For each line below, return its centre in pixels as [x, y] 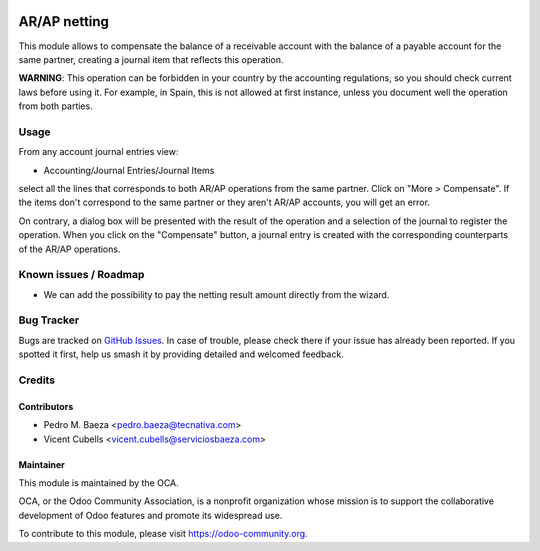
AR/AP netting [64, 21]
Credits [36, 380]
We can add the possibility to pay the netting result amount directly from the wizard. [216, 294]
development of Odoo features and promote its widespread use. [150, 515]
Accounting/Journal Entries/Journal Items [129, 170]
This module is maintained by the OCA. [98, 482]
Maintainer [41, 464]
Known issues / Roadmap [81, 275]
